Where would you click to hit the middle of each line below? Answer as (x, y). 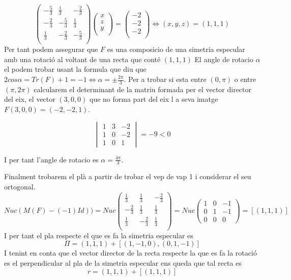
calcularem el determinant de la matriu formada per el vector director (143, 89)
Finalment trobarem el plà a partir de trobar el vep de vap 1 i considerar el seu (128, 176)
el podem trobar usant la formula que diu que (75, 69)
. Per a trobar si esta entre (165, 79)
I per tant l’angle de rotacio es (51, 159)
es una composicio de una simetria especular (176, 49)
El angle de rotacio (224, 59)
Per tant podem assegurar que (51, 49)
